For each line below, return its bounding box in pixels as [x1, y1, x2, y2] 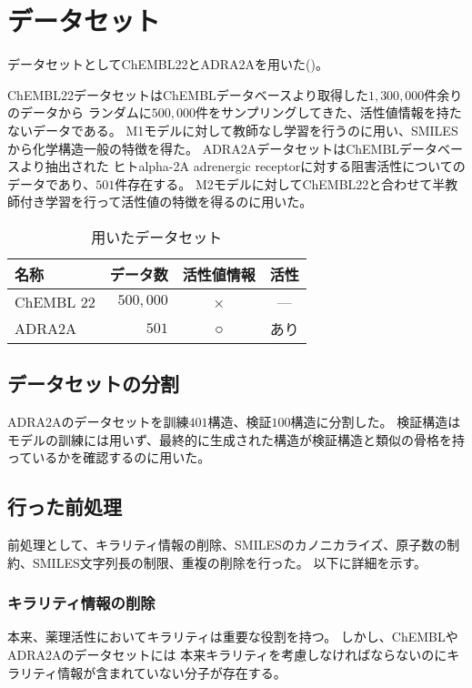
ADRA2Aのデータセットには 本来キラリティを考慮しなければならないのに [7, 645, 447, 664]
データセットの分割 [7, 369, 179, 398]
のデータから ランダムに [7, 103, 152, 122]
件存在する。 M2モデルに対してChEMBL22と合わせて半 [115, 174, 446, 193]
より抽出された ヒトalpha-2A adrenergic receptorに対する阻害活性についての [19, 157, 466, 176]
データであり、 [7, 174, 96, 193]
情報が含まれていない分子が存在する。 [57, 663, 286, 682]
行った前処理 [7, 492, 122, 521]
